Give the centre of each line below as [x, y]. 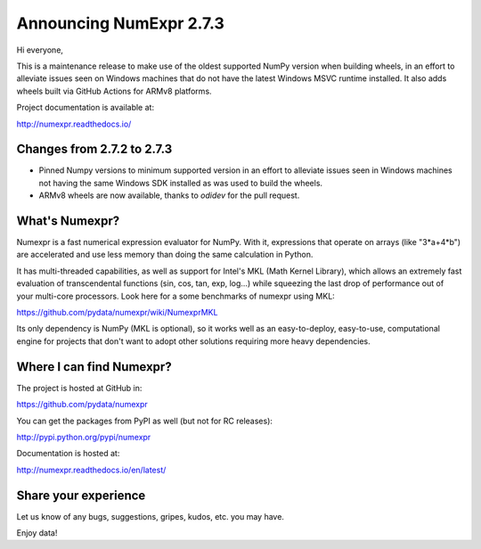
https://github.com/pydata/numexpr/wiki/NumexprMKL [117, 313]
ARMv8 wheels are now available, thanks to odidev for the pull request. [169, 195]
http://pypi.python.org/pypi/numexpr [84, 437]
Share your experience [81, 495]
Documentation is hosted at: [68, 454]
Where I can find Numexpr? [94, 367]
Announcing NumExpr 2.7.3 [120, 23]
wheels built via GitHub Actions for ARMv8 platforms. [114, 91]
